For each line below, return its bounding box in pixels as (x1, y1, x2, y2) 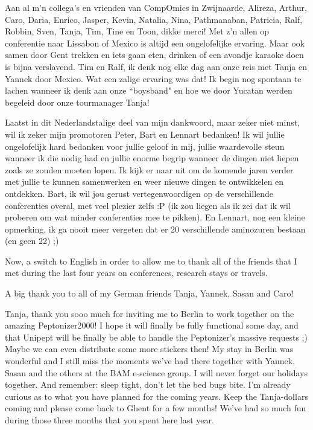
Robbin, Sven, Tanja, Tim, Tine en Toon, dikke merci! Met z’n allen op (5, 25, 270, 37)
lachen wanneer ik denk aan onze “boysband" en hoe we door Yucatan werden (5, 84, 292, 97)
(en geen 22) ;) (5, 234, 59, 247)
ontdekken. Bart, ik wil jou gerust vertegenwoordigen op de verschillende (5, 187, 274, 199)
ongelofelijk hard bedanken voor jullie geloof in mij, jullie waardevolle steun (5, 140, 285, 152)
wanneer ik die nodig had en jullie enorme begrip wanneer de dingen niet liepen (5, 152, 299, 164)
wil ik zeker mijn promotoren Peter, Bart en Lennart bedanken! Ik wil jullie (5, 127, 285, 140)
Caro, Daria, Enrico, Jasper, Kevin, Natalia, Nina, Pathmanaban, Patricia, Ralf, (5, 13, 303, 25)
